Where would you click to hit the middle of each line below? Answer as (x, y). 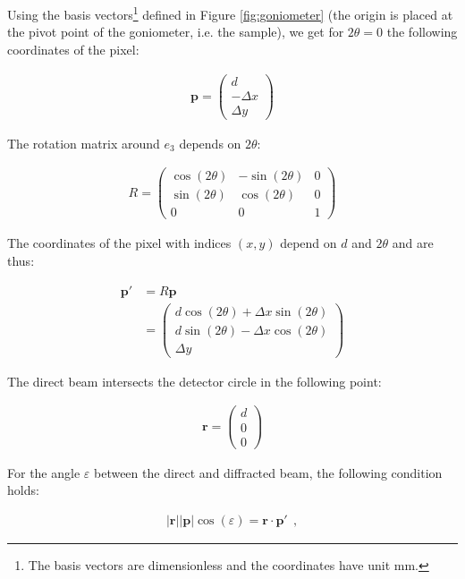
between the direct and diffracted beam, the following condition (268, 472)
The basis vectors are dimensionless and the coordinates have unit (209, 564)
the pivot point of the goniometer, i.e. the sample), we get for (176, 32)
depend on (309, 243)
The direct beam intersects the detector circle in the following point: (194, 381)
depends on (210, 143)
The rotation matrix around (84, 143)
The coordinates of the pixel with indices (119, 243)
